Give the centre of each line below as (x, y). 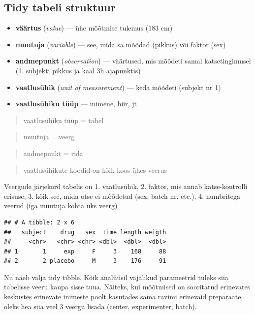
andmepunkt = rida (53, 153)
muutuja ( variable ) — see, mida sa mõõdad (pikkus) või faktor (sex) (121, 44)
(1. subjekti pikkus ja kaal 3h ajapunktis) (78, 70)
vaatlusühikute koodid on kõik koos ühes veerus (95, 170)
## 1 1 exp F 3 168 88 (85, 251)
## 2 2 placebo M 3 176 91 (85, 261)
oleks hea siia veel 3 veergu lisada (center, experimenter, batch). (100, 306)
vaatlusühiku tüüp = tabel (64, 120)
